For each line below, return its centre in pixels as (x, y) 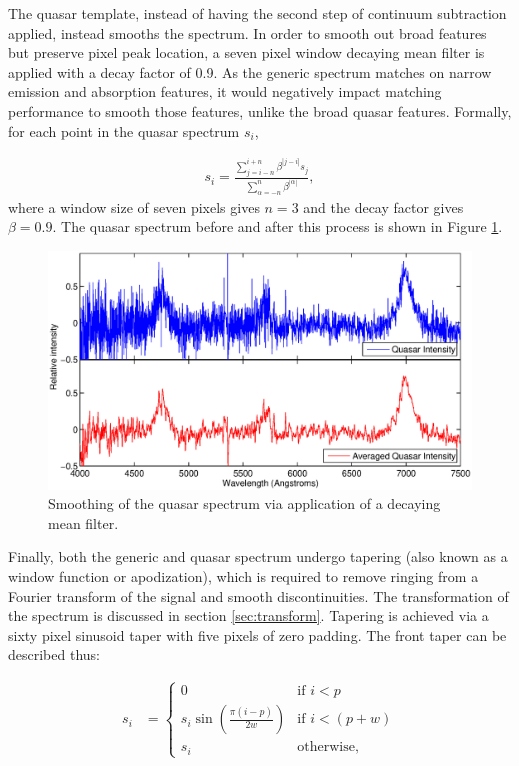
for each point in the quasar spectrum (124, 130)
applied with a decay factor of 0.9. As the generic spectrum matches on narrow (250, 71)
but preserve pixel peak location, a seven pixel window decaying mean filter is (246, 52)
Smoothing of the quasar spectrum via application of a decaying (244, 503)
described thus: (54, 654)
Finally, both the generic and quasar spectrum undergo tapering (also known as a (258, 556)
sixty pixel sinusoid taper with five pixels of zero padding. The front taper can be (257, 634)
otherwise (326, 747)
